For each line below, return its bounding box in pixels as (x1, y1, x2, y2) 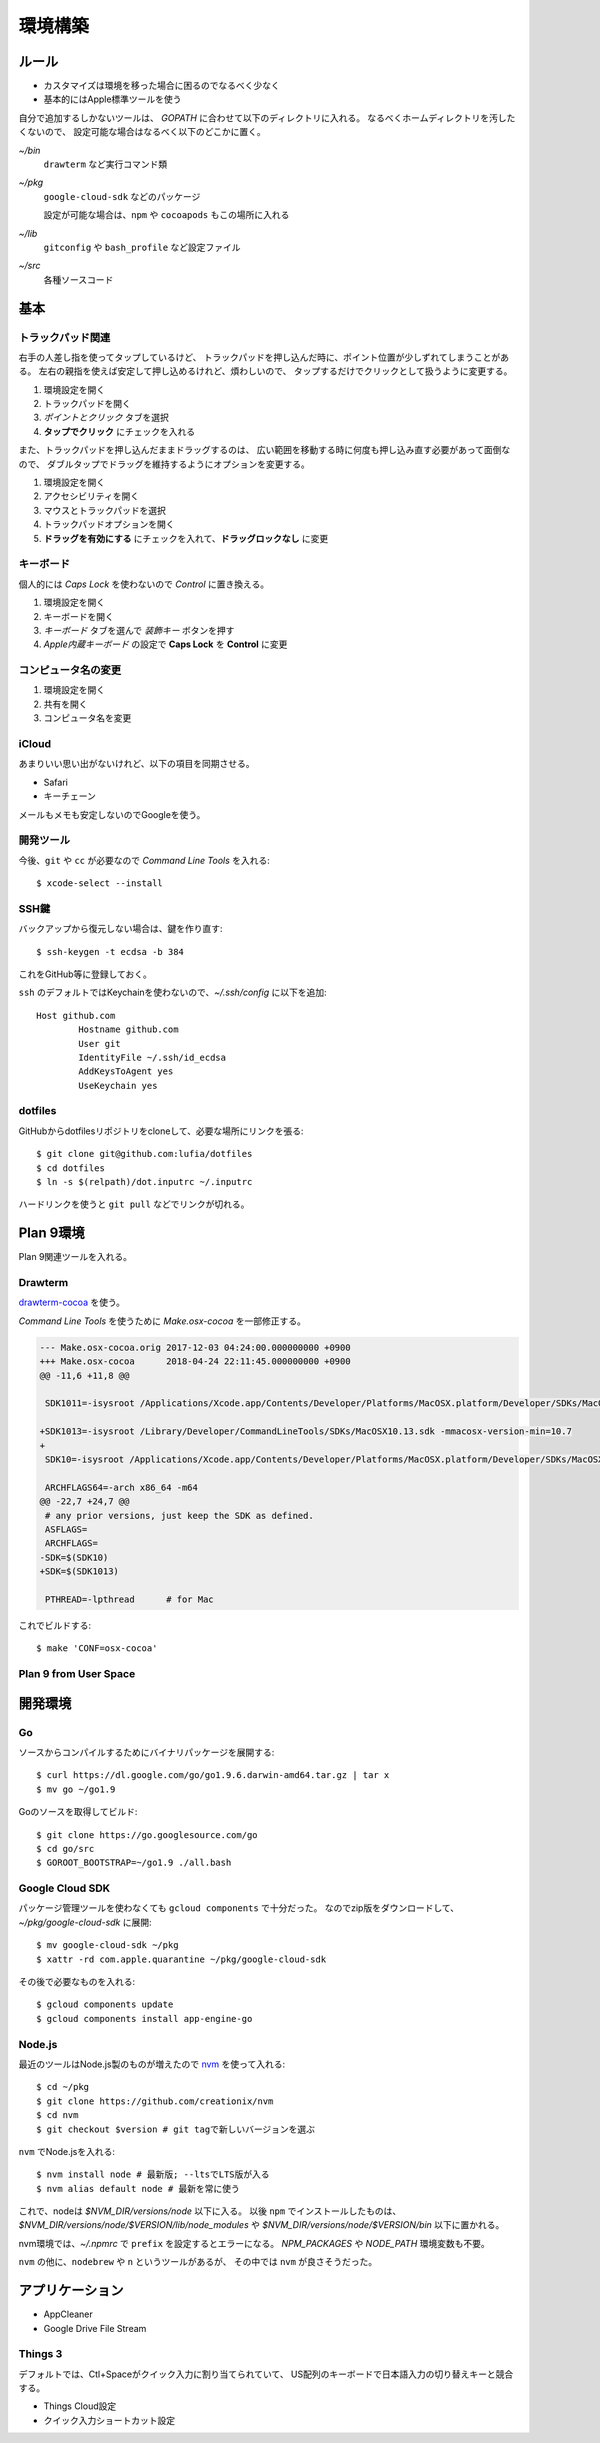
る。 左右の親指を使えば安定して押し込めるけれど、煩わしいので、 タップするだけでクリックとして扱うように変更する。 (18, 365, 513, 377)
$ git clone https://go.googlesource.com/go (36, 1829, 259, 1840)
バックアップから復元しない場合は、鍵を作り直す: (18, 923, 224, 935)
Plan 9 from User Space (18, 1667, 136, 1681)
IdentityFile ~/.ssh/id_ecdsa (78, 1051, 227, 1063)
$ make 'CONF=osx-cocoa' (36, 1643, 158, 1654)
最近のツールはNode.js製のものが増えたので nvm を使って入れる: (18, 2058, 285, 2070)
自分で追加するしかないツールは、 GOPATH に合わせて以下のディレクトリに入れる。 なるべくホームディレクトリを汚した (18, 111, 516, 124)
